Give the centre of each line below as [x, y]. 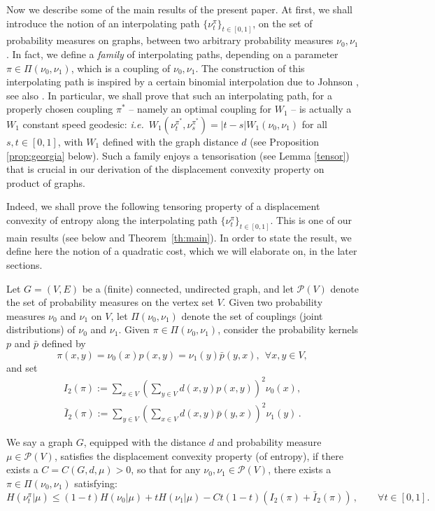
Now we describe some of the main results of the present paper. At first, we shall [179, 9]
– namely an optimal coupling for [200, 109]
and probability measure [269, 442]
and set [22, 367]
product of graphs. [46, 182]
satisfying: [96, 483]
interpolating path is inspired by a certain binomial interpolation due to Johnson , [183, 82]
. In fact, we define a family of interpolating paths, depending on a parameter [172, 54]
